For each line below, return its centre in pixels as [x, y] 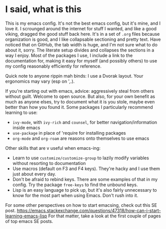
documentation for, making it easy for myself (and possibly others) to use [81, 61]
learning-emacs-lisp [26, 216]
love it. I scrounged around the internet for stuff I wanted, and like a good [81, 28]
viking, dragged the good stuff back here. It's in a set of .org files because [82, 34]
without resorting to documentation [49, 163]
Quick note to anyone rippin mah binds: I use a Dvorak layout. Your [74, 76]
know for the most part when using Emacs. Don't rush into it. [75, 195]
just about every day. [34, 174]
